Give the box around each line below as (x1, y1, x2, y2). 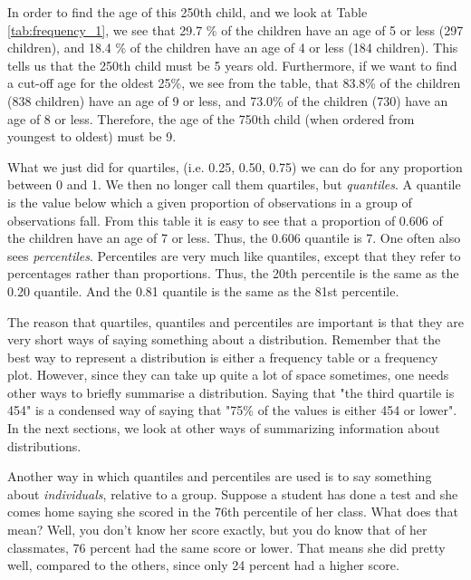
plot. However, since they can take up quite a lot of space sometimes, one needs (7, 365, 449, 384)
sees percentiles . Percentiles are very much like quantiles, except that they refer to (7, 246, 461, 265)
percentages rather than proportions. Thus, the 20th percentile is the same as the (7, 264, 459, 283)
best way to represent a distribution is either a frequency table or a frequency (7, 347, 438, 366)
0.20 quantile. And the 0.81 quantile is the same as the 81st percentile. (7, 281, 399, 300)
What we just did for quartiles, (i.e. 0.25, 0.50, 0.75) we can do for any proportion (7, 157, 463, 176)
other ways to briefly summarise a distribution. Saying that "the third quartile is (7, 382, 455, 401)
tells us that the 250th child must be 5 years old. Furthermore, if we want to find (7, 55, 457, 74)
